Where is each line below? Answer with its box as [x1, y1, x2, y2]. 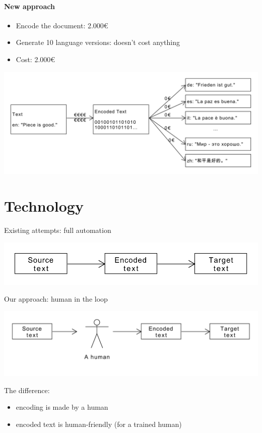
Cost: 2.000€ [16, 54, 55, 64]
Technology [4, 196, 84, 216]
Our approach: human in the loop [4, 294, 108, 304]
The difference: [4, 384, 50, 395]
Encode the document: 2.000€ [16, 20, 108, 30]
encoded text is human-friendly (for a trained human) [16, 418, 182, 429]
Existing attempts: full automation [4, 225, 111, 235]
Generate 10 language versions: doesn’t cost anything [16, 37, 180, 47]
